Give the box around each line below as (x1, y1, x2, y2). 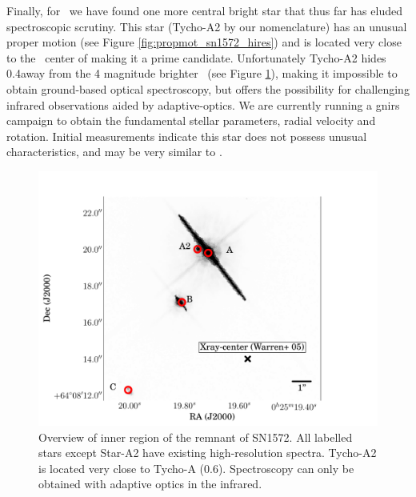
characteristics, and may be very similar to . (6, 143, 222, 160)
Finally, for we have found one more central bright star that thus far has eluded (6, 2, 402, 18)
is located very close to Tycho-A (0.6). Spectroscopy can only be (38, 459, 354, 476)
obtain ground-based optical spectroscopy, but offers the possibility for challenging (6, 80, 410, 97)
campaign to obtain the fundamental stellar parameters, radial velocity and (6, 112, 376, 129)
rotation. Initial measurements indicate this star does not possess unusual (6, 127, 367, 144)
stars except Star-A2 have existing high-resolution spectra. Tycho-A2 (38, 444, 377, 461)
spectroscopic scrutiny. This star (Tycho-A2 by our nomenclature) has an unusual (6, 18, 407, 34)
